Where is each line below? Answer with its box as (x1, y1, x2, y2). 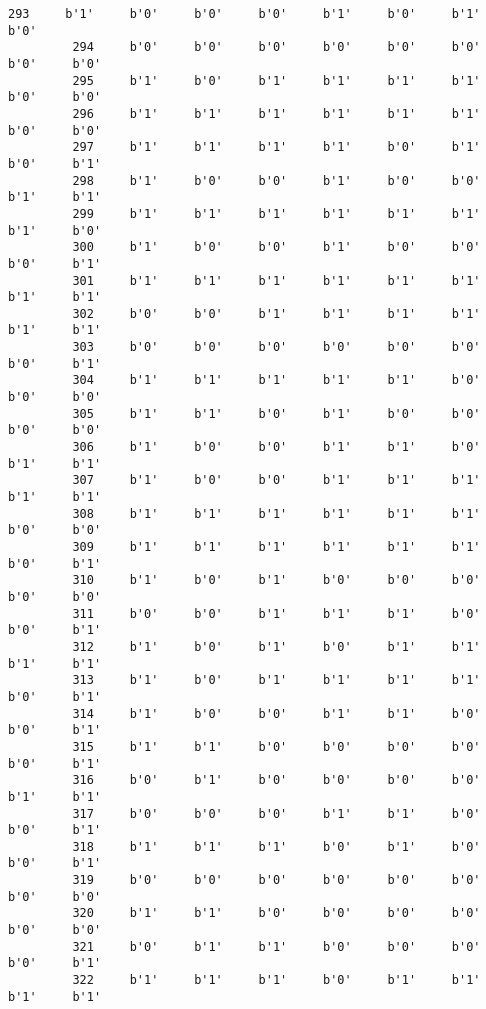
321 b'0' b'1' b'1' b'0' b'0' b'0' (72, 939, 481, 954)
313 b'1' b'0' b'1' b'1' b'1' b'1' (72, 673, 481, 688)
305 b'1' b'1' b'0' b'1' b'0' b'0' (72, 406, 481, 421)
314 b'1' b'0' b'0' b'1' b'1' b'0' (72, 706, 481, 721)
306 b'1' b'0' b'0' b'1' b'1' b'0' (72, 440, 481, 455)
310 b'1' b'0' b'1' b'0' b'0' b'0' (72, 573, 481, 588)
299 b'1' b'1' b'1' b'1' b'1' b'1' (72, 206, 481, 221)
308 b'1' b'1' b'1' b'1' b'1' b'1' (72, 506, 481, 521)
